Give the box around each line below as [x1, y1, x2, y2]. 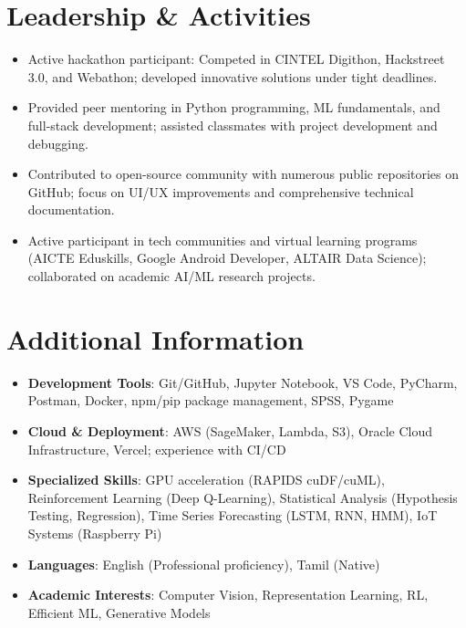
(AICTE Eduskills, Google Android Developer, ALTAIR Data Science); [27, 248, 427, 267]
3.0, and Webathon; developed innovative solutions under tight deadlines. [27, 67, 438, 86]
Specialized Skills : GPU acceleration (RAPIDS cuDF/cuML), [27, 470, 385, 489]
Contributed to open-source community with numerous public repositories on [27, 164, 460, 183]
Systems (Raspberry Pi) [27, 523, 162, 542]
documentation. [27, 200, 115, 219]
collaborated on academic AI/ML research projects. [27, 267, 316, 286]
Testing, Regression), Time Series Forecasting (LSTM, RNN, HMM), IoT [27, 506, 438, 525]
